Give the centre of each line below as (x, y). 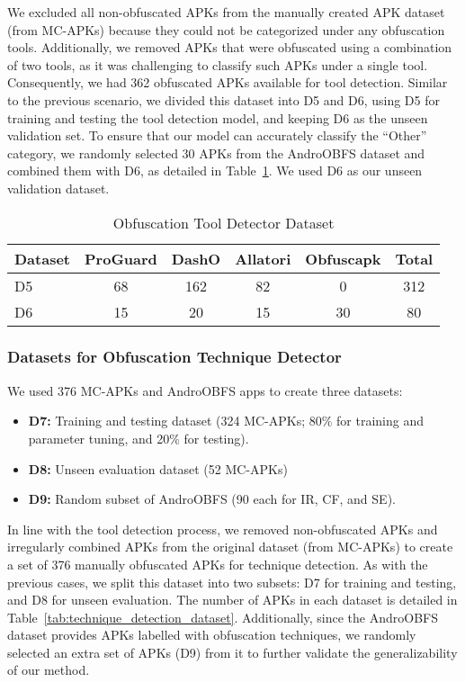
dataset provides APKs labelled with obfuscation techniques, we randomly (212, 635)
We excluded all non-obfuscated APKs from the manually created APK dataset (226, 12)
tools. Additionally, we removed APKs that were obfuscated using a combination (230, 47)
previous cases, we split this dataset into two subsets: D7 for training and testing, (232, 582)
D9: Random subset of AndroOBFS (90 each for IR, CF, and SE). (212, 499)
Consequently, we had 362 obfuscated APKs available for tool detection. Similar (228, 82)
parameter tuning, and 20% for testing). (139, 438)
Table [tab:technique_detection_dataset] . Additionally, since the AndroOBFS (223, 617)
